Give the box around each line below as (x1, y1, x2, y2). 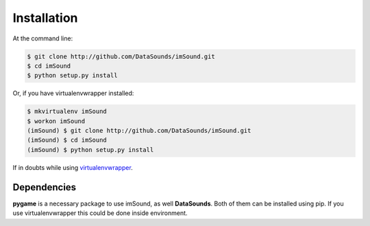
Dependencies (12, 181, 77, 193)
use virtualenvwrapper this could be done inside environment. (12, 209, 188, 217)
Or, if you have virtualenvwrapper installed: (12, 89, 134, 97)
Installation (12, 10, 78, 25)
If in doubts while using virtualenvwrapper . (12, 163, 133, 171)
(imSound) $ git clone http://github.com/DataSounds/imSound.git (27, 127, 251, 135)
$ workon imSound (27, 117, 86, 125)
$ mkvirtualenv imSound (27, 108, 108, 116)
